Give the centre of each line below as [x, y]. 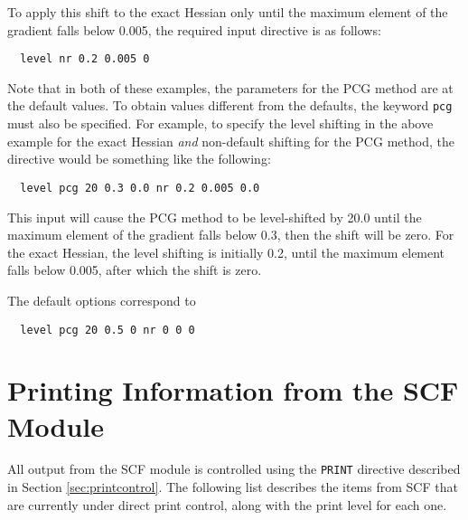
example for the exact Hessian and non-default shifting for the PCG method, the [231, 141]
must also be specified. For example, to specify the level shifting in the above [220, 123]
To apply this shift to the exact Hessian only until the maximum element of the [228, 12]
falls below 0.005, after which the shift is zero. [135, 270]
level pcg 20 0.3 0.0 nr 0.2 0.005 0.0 [140, 188]
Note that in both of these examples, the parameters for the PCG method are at [230, 87]
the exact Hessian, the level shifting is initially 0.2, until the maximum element [226, 252]
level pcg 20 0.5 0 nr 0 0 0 [108, 330]
